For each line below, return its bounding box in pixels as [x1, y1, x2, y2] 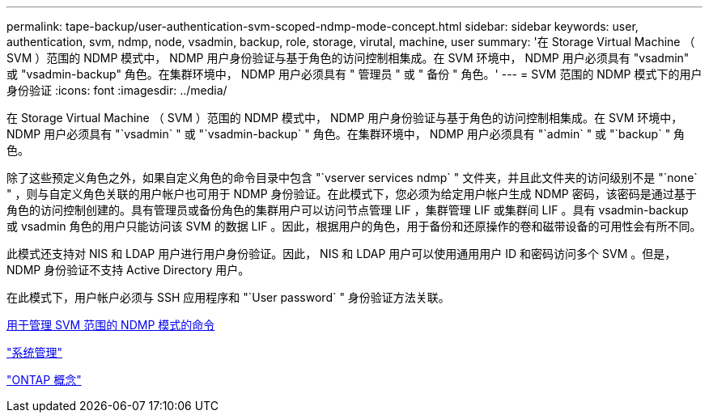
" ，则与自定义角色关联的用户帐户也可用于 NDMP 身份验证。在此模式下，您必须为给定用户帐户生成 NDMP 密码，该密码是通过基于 [6, 187, 697, 201]
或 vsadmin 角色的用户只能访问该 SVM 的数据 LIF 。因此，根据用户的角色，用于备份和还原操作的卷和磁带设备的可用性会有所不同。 [6, 219, 702, 233]
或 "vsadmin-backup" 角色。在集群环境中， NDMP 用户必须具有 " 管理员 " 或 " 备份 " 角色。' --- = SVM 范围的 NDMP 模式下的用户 [6, 67, 703, 81]
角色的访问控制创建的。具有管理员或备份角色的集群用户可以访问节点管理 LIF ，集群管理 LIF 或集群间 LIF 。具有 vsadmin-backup [6, 203, 689, 217]
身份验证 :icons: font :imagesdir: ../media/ [6, 83, 227, 97]
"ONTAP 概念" [6, 373, 82, 387]
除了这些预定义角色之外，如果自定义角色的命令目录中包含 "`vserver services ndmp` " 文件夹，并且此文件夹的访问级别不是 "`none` [6, 171, 698, 184]
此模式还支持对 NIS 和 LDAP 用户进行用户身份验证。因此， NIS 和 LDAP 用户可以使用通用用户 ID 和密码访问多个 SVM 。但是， [6, 247, 677, 260]
